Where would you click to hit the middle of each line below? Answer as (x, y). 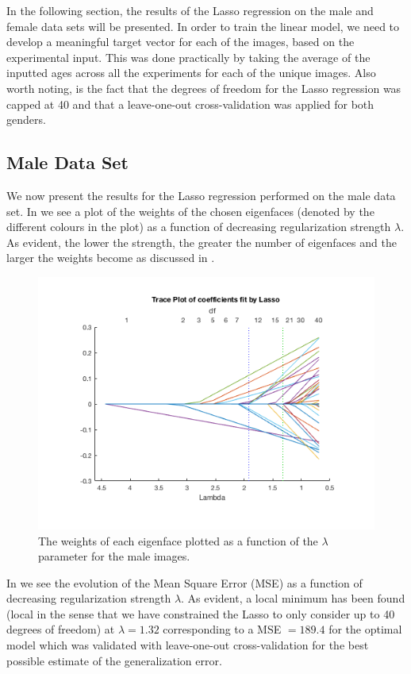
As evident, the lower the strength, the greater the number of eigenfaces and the (202, 242)
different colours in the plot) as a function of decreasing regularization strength (199, 227)
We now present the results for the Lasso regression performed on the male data (201, 195)
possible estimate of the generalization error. (114, 660)
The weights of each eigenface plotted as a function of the (178, 540)
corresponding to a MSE (222, 629)
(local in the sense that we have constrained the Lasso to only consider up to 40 (201, 613)
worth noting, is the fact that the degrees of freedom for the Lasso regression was (204, 88)
